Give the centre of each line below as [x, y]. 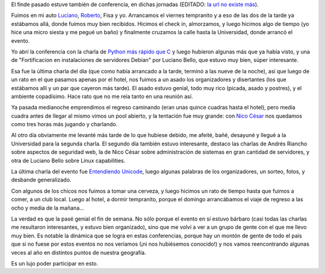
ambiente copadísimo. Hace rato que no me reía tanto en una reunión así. [102, 96]
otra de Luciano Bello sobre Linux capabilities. [68, 160]
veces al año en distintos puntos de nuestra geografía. [79, 252]
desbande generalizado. [41, 180]
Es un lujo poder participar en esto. [55, 263]
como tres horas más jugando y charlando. [64, 124]
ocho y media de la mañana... [48, 208]
